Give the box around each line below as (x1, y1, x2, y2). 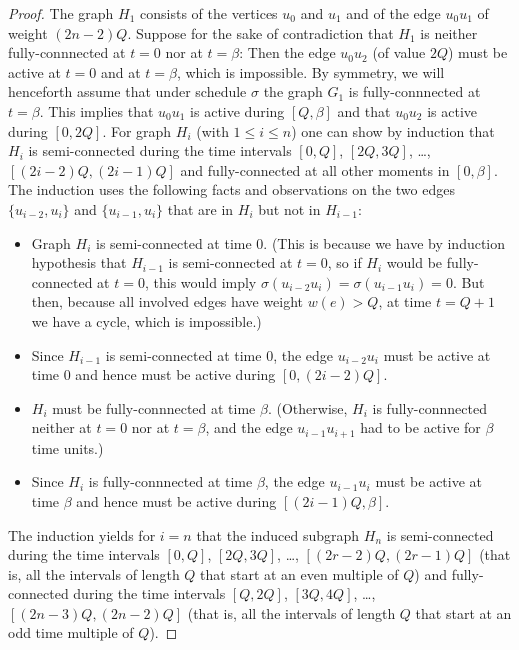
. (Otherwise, (267, 397, 348, 418)
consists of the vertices (140, 3, 278, 23)
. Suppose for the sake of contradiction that (127, 22, 394, 43)
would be (386, 252, 443, 273)
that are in (167, 198, 234, 219)
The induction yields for (8, 524, 156, 545)
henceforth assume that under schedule (8, 81, 247, 102)
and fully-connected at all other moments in (180, 159, 450, 180)
